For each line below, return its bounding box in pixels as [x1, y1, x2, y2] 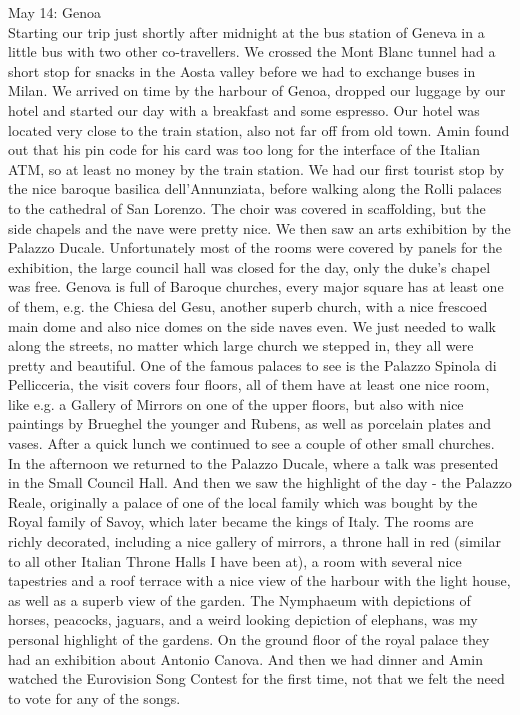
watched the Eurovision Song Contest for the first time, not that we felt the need [8, 668, 505, 689]
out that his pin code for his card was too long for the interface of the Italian [8, 139, 481, 160]
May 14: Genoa [8, 2, 102, 22]
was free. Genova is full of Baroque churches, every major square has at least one [8, 276, 504, 297]
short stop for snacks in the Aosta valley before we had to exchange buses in [8, 60, 476, 81]
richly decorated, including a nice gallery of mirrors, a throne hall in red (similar [8, 531, 501, 552]
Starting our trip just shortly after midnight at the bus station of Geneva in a [8, 21, 485, 42]
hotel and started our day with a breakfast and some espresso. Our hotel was [8, 99, 480, 120]
